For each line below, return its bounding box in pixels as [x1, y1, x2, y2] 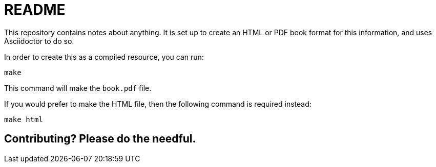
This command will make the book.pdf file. [4, 83, 152, 92]
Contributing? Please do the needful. [4, 132, 196, 146]
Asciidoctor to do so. [4, 36, 74, 45]
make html [4, 115, 43, 124]
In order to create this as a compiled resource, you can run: [4, 52, 204, 61]
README [4, 1, 66, 18]
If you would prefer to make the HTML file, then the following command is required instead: [4, 99, 312, 108]
